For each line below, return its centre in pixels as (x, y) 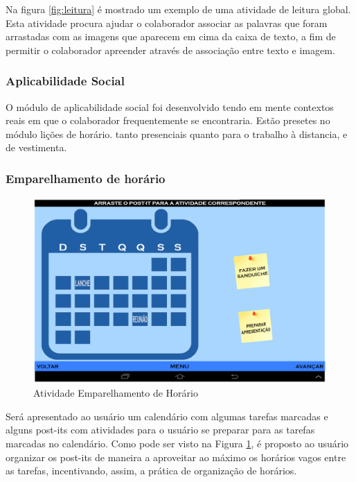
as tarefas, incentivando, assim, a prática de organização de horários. (151, 471)
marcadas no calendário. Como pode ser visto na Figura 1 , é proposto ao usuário (177, 444)
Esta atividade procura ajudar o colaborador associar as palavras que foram (167, 23)
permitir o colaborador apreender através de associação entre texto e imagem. (170, 50)
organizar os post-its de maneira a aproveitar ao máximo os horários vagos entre (176, 457)
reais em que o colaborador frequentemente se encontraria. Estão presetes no (168, 120)
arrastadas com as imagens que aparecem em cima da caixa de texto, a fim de (171, 36)
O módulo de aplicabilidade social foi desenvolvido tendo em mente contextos (170, 106)
